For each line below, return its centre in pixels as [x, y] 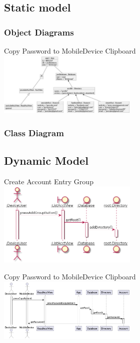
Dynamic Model [46, 160]
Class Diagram [34, 132]
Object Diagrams [39, 32]
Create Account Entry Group [49, 181]
